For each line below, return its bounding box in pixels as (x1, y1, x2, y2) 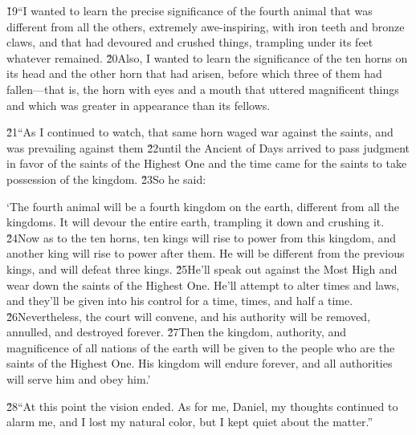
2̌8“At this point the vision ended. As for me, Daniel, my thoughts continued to (6, 397, 398, 414)
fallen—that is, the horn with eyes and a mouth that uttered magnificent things (6, 80, 399, 97)
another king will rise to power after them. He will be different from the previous (6, 245, 405, 262)
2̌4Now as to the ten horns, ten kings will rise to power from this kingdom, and (6, 229, 397, 246)
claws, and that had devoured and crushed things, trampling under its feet (6, 34, 373, 51)
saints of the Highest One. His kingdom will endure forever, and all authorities (6, 355, 393, 372)
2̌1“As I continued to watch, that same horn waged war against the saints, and (6, 124, 394, 140)
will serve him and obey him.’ (6, 371, 151, 388)
